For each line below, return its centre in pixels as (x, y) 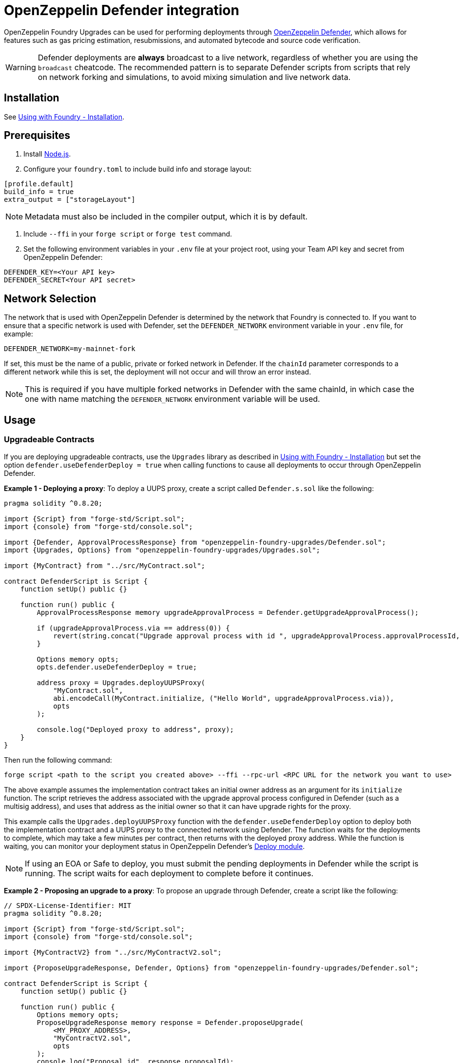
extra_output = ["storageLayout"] (70, 200)
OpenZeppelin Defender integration (122, 10)
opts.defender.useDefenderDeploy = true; (117, 667)
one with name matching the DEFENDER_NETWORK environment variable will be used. (172, 399)
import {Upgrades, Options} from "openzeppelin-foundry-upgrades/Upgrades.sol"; (162, 550)
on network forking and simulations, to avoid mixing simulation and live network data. (194, 77)
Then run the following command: (58, 760)
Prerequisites (37, 136)
